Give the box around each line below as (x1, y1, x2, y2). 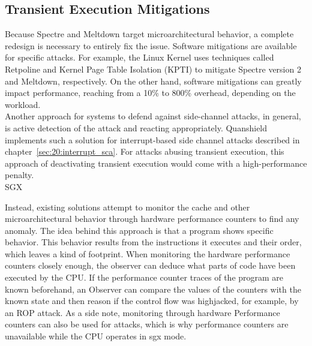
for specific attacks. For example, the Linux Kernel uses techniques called (5, 51, 274, 64)
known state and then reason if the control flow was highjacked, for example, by (5, 294, 299, 307)
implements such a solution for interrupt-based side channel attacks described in (5, 133, 300, 146)
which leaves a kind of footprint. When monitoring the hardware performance (5, 247, 290, 260)
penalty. (5, 169, 34, 181)
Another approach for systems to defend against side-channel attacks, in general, (5, 110, 301, 122)
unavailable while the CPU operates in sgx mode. (5, 330, 187, 342)
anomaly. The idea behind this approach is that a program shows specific (5, 224, 274, 236)
